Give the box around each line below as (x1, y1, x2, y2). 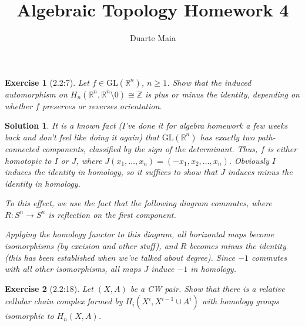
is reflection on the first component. (48, 208, 176, 220)
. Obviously (229, 154, 269, 166)
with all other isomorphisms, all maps (5, 263, 141, 275)
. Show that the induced (167, 76, 252, 88)
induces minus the (227, 166, 293, 178)
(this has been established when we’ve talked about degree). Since (5, 251, 235, 263)
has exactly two (200, 130, 255, 143)
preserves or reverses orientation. (42, 99, 162, 112)
